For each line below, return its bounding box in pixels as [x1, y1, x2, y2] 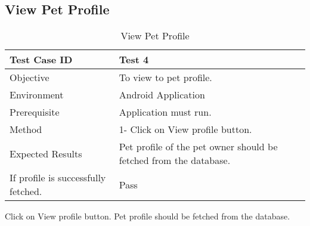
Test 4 [119, 52, 149, 67]
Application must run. [119, 105, 212, 119]
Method [10, 122, 42, 137]
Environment [10, 88, 64, 102]
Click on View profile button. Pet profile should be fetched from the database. [5, 210, 290, 222]
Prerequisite [10, 105, 60, 119]
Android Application [119, 88, 205, 102]
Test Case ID [10, 52, 73, 67]
